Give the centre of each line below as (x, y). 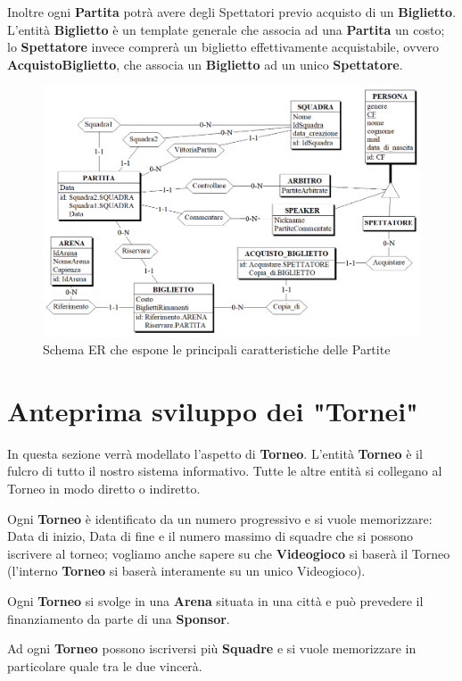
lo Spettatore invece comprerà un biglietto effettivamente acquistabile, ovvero (223, 47)
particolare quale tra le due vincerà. (105, 665)
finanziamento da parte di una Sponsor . (119, 618)
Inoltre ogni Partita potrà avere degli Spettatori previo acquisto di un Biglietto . (232, 12)
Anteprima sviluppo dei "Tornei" (213, 410)
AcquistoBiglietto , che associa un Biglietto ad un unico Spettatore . (205, 64)
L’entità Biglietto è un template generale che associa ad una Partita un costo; (226, 29)
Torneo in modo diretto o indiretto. (104, 489)
